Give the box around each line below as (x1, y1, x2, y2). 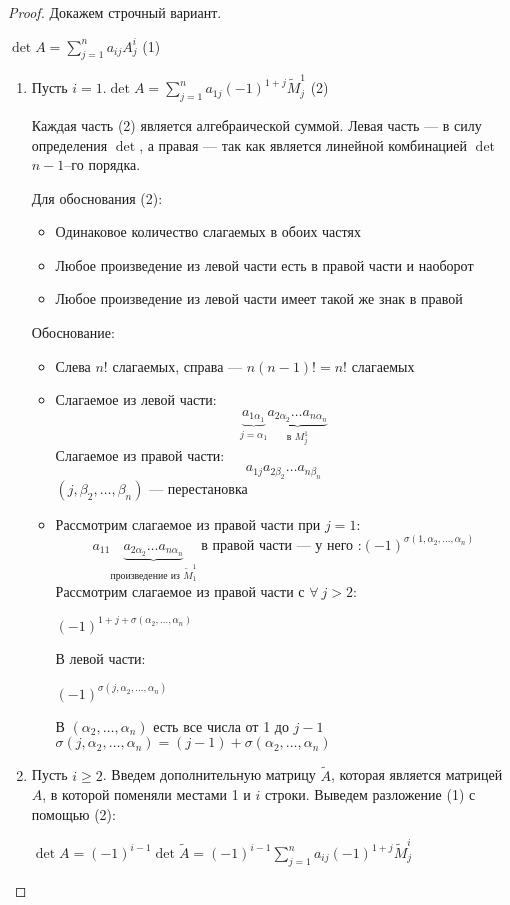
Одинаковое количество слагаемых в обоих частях (55, 221, 361, 242)
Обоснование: (31, 322, 115, 343)
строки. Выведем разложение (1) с (264, 784, 476, 805)
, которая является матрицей (330, 764, 503, 785)
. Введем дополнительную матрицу (102, 764, 316, 785)
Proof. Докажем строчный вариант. (8, 2, 222, 22)
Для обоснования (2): (31, 187, 163, 208)
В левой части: (55, 647, 146, 668)
